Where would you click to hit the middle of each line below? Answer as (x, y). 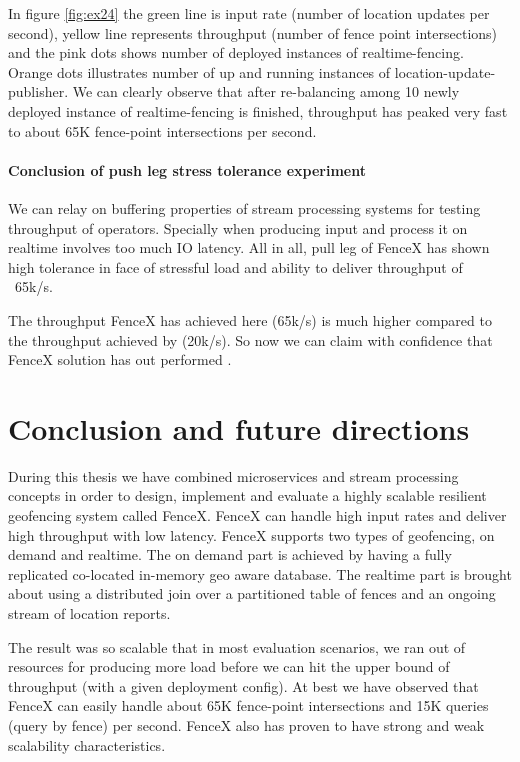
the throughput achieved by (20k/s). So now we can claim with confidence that (250, 339)
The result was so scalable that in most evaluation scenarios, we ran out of (237, 646)
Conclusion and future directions (239, 427)
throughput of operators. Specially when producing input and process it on (238, 227)
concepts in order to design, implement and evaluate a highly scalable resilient (247, 495)
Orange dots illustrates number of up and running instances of (199, 71)
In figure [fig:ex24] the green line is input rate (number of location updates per (249, 13)
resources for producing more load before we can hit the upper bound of (229, 666)
